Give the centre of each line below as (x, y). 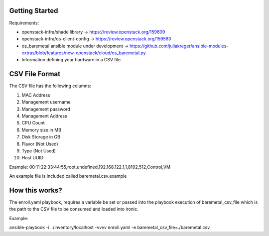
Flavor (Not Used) (40, 144)
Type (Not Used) (39, 151)
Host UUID (33, 158)
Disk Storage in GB (41, 137)
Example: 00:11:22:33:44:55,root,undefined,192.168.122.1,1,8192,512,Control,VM (90, 167)
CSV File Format (35, 74)
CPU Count (33, 123)
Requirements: (24, 23)
